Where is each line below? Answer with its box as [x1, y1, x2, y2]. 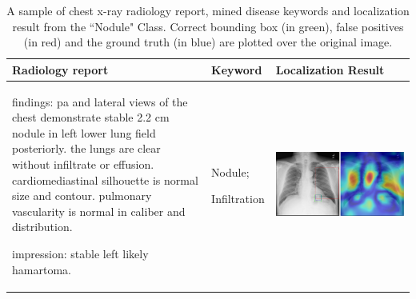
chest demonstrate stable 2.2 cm [12, 109, 170, 126]
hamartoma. [12, 261, 71, 277]
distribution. [12, 218, 73, 235]
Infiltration [211, 190, 265, 207]
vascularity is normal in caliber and [12, 202, 186, 219]
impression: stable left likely [12, 245, 149, 261]
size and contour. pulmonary [12, 187, 152, 204]
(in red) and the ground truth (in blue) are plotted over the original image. [23, 34, 393, 50]
